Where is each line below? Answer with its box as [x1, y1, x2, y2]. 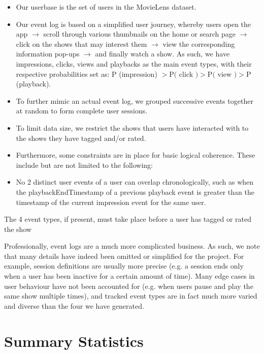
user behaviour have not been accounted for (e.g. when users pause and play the [4, 280, 253, 291]
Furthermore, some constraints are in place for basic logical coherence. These [16, 150, 255, 160]
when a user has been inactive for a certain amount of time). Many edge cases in [4, 271, 255, 281]
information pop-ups [16, 48, 80, 59]
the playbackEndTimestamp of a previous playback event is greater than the [16, 186, 254, 197]
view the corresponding [162, 38, 235, 49]
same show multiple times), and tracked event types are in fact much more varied [4, 290, 257, 301]
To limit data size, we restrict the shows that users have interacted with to [16, 122, 249, 133]
